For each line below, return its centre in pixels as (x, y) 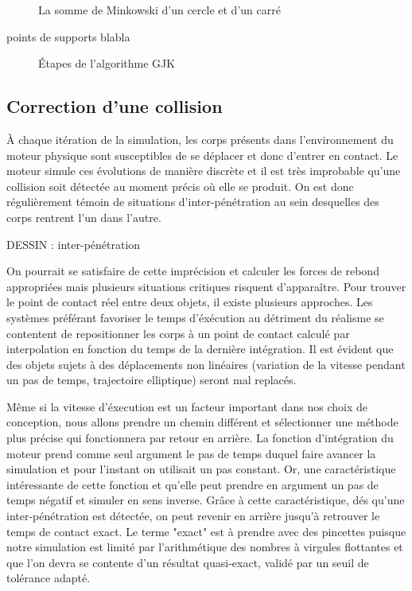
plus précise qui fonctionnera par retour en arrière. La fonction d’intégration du (200, 438)
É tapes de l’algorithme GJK (107, 63)
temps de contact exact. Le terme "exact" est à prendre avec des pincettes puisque (206, 531)
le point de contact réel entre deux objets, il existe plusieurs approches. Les (190, 302)
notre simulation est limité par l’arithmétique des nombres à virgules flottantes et (205, 547)
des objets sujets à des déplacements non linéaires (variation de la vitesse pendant (206, 364)
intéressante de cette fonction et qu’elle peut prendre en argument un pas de (192, 484)
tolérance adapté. (49, 578)
